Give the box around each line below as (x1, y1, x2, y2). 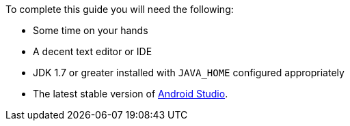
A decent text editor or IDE (33, 46, 152, 57)
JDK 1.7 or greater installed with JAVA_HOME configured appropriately (33, 67, 345, 78)
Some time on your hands (33, 25, 148, 36)
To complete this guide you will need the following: (5, 3, 234, 15)
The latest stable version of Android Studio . (33, 88, 228, 99)
